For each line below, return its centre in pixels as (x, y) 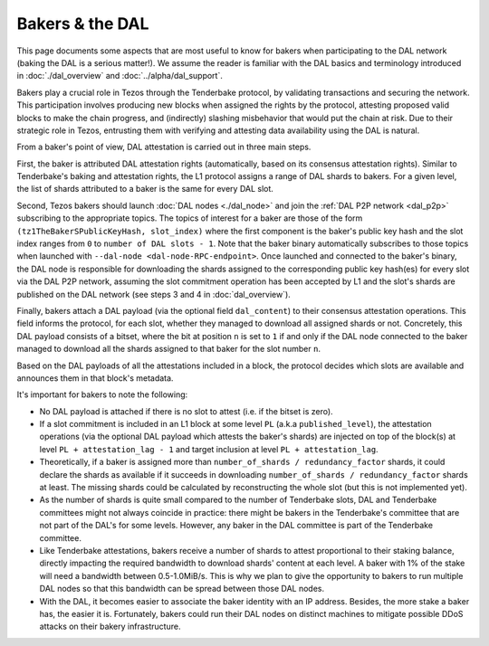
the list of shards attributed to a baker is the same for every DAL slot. (145, 189)
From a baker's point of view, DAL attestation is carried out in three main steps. (164, 147)
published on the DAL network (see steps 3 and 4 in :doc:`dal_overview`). (154, 294)
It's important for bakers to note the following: (102, 394)
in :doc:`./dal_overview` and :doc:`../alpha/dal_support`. (120, 76)
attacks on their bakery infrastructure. (110, 627)
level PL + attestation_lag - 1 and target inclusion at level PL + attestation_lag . (209, 449)
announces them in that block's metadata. (95, 378)
